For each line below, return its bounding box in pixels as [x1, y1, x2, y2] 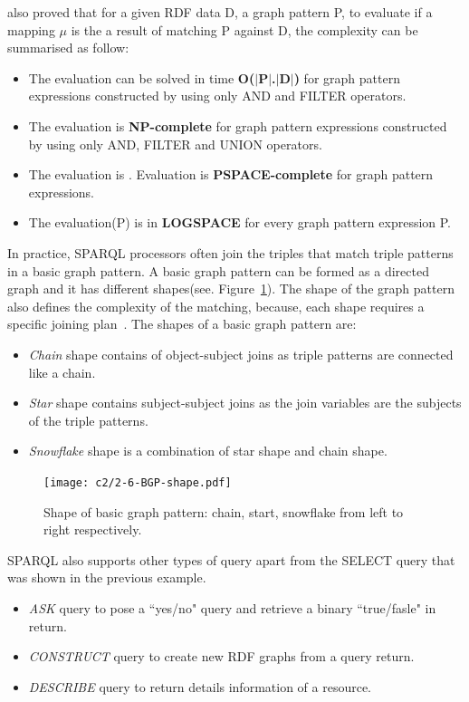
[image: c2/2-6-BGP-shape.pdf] [43, 476, 232, 489]
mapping [7, 20, 55, 39]
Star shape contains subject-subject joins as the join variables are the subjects [28, 393, 462, 412]
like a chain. [28, 362, 96, 381]
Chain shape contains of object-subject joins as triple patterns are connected [28, 344, 454, 363]
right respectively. [43, 520, 142, 539]
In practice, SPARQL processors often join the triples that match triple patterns [7, 243, 454, 262]
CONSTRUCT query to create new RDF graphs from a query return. [28, 647, 415, 666]
